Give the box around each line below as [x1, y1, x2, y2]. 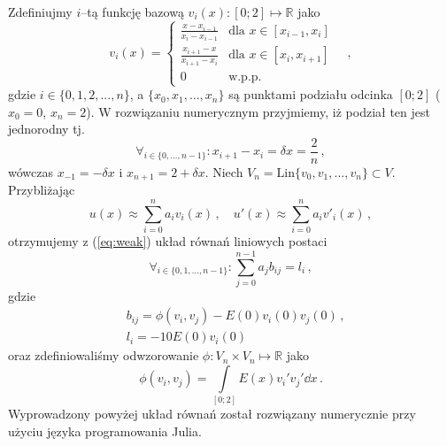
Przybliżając [8, 181, 75, 199]
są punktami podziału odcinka [228, 85, 393, 104]
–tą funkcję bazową [81, 3, 184, 20]
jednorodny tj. [8, 119, 85, 138]
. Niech [204, 162, 243, 181]
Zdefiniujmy [8, 3, 73, 20]
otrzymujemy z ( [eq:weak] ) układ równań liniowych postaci [8, 232, 328, 250]
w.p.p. [228, 70, 262, 83]
